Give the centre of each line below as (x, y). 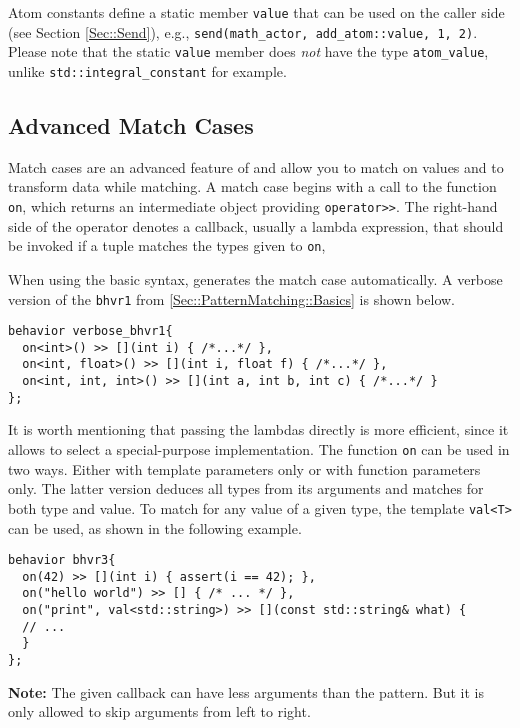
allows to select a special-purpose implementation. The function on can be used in (259, 449)
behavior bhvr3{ (62, 560)
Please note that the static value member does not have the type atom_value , (248, 51)
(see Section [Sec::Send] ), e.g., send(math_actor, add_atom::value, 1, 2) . (243, 31)
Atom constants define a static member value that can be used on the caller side (256, 12)
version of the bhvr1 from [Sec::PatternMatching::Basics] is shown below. (231, 298)
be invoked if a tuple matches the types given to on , (167, 245)
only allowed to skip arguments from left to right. (159, 711)
